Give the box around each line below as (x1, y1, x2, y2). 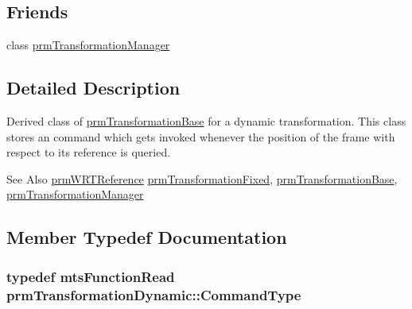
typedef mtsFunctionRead (6, 266, 175, 286)
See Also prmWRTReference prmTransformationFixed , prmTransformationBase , (6, 170, 398, 187)
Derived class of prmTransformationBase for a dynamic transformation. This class (6, 113, 406, 129)
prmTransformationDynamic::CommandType (6, 284, 301, 304)
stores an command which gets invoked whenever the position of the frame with (6, 128, 395, 145)
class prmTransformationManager (6, 37, 170, 53)
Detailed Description (6, 75, 181, 100)
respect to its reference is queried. (6, 144, 171, 160)
